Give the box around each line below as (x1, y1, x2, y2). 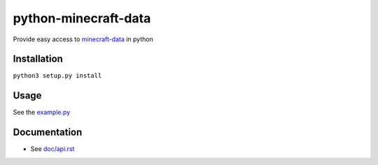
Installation (13, 53, 63, 65)
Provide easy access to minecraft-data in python (13, 35, 153, 43)
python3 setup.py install (13, 72, 102, 80)
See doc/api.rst (30, 145, 75, 153)
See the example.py (13, 108, 71, 117)
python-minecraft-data (13, 10, 151, 26)
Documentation (13, 127, 83, 138)
